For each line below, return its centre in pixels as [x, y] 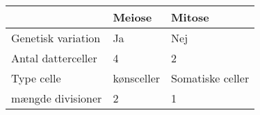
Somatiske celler [210, 78]
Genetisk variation [56, 38]
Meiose [132, 17]
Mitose [190, 17]
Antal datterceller [54, 58]
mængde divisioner [57, 98]
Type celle [36, 78]
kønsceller [137, 78]
